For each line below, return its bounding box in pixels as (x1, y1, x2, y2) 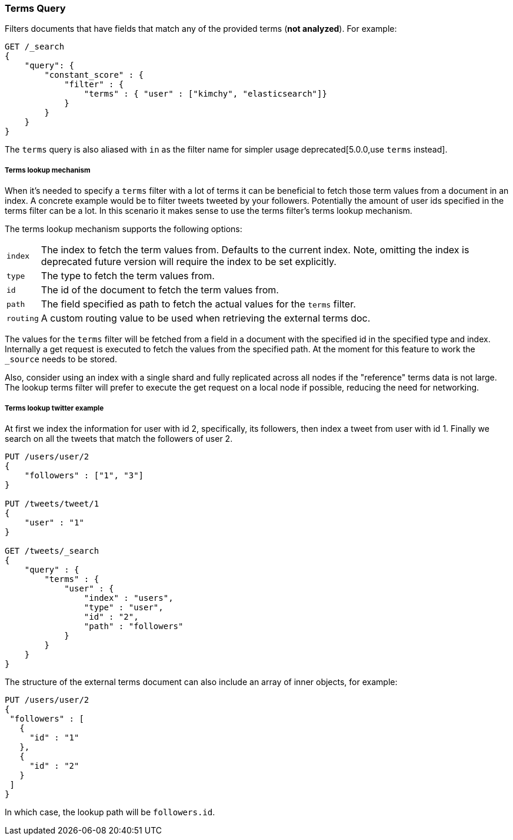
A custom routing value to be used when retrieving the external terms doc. (41, 312, 371, 325)
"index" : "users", (84, 593, 174, 603)
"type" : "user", (84, 602, 164, 612)
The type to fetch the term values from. (41, 270, 215, 282)
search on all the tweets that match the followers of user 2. (5, 433, 233, 444)
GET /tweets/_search (5, 545, 99, 555)
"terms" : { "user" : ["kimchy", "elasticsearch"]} (84, 89, 327, 99)
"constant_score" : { (44, 70, 144, 80)
